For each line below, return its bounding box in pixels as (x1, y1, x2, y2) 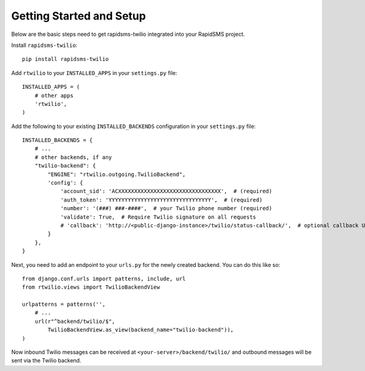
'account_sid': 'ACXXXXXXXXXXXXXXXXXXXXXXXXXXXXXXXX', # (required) (60, 188, 273, 195)
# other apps (34, 92, 74, 99)
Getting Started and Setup (11, 9, 146, 23)
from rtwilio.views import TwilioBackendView (22, 284, 161, 291)
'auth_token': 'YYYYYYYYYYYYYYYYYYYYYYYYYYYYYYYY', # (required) (60, 196, 263, 203)
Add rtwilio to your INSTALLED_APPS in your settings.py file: (11, 69, 178, 76)
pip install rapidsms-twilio (22, 55, 109, 63)
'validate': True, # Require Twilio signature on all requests (60, 213, 257, 221)
